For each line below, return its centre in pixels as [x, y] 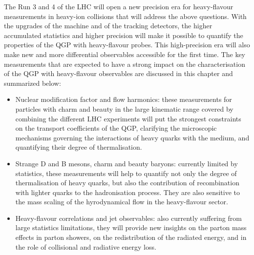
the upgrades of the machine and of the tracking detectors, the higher [108, 26]
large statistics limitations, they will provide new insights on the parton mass [131, 227]
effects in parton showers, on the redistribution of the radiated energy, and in [131, 237]
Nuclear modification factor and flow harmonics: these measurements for [124, 99]
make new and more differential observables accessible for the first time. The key [125, 54]
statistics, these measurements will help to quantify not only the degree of [126, 173]
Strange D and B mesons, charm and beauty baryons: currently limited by [127, 163]
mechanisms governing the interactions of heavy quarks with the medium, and [132, 137]
